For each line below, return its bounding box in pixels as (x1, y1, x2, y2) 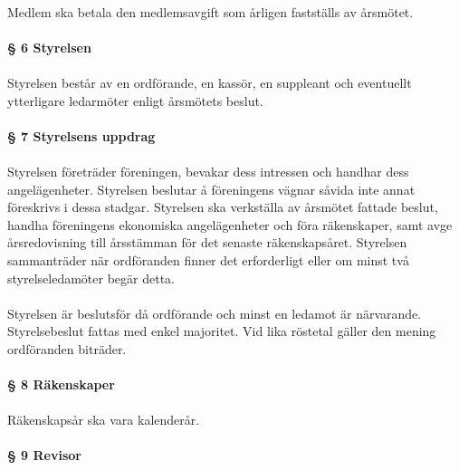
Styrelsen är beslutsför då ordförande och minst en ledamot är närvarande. (7, 303, 422, 322)
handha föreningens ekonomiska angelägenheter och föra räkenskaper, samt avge (7, 215, 453, 234)
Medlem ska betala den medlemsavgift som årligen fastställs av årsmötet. (7, 2, 414, 21)
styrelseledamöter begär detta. (7, 268, 175, 287)
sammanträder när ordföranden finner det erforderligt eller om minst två (7, 250, 409, 269)
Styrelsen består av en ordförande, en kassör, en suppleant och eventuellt (7, 72, 412, 91)
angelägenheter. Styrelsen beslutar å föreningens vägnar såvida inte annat (7, 179, 416, 198)
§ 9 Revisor (7, 446, 81, 465)
